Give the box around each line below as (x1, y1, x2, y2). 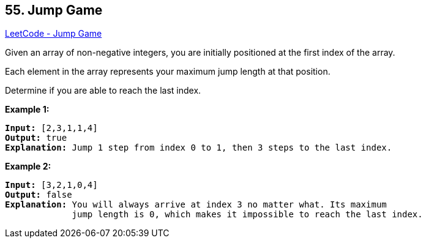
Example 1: (5, 104, 50, 115)
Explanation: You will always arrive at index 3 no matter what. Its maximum (5, 200, 387, 210)
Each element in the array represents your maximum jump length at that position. (5, 66, 331, 77)
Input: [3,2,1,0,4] (5, 180, 98, 190)
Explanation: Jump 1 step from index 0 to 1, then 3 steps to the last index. (5, 143, 392, 153)
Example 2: (5, 161, 51, 172)
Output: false (5, 190, 72, 200)
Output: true (5, 133, 67, 143)
